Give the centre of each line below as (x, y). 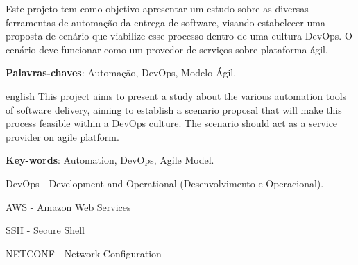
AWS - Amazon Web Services (68, 206)
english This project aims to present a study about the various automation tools (176, 95)
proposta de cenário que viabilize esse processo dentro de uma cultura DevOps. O (179, 36)
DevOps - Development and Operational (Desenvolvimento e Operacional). (165, 183)
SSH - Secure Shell (45, 230)
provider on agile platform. (62, 136)
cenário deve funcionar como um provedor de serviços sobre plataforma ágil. (167, 49)
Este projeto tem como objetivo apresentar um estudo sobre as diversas (157, 8)
